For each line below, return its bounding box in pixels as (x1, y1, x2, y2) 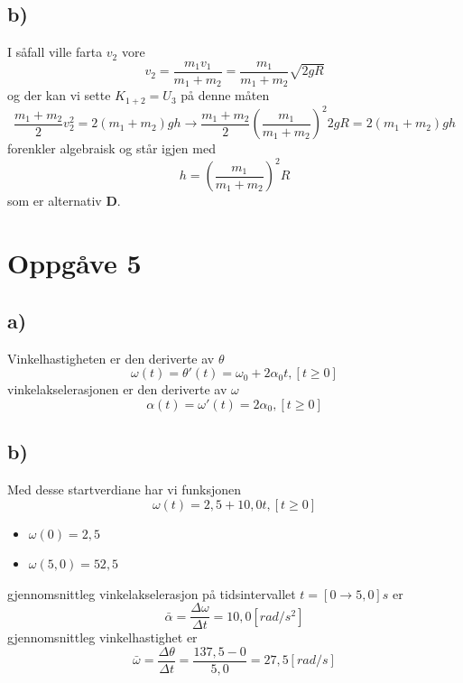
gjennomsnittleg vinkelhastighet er (7, 628, 198, 647)
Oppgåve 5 (7, 245, 142, 282)
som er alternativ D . (7, 191, 121, 210)
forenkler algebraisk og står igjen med (7, 139, 216, 158)
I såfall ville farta (7, 42, 103, 61)
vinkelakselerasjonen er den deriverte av (7, 380, 227, 399)
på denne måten (181, 86, 270, 105)
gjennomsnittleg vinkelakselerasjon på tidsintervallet (7, 584, 296, 603)
